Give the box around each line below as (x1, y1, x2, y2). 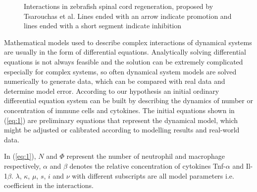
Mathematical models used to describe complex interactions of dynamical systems (4, 37, 252, 47)
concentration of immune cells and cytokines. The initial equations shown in (4, 105, 235, 115)
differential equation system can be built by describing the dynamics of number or (4, 95, 253, 106)
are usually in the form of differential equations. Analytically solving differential (4, 47, 246, 57)
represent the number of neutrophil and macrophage (66, 151, 225, 161)
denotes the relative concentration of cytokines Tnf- (69, 160, 226, 171)
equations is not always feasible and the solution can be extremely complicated (4, 56, 243, 66)
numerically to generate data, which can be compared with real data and (4, 76, 225, 86)
